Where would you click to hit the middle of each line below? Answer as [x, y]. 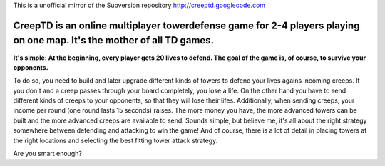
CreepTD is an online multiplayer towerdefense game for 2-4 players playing [186, 25]
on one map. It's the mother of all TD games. [113, 40]
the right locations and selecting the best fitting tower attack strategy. [115, 140]
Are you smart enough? [47, 154]
